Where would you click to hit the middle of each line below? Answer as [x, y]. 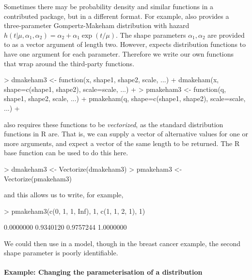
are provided [226, 35]
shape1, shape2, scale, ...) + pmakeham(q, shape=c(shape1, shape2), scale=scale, [125, 98]
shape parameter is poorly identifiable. [61, 253]
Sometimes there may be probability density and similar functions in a [109, 6]
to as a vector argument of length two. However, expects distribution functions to [125, 44]
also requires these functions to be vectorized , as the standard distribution [114, 124]
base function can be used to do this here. [66, 153]
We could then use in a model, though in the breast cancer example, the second [122, 243]
